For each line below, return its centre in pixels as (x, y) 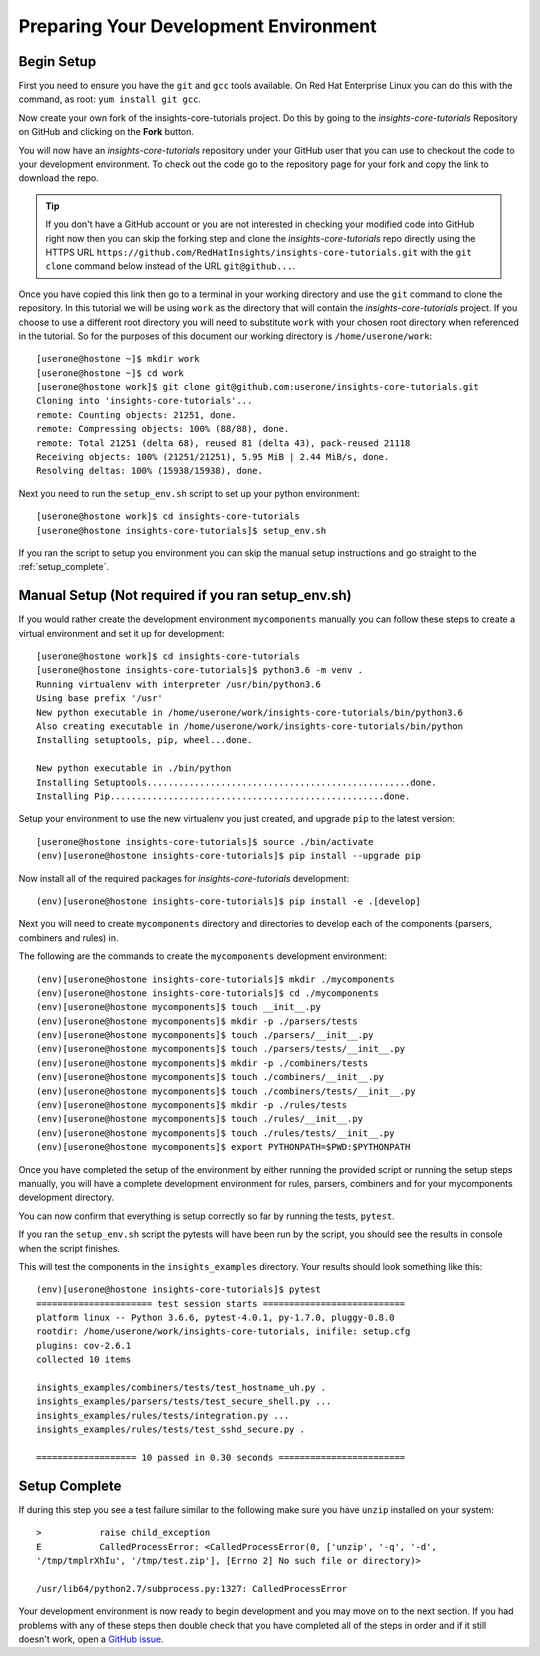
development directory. (66, 1197)
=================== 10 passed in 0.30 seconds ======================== (221, 1457)
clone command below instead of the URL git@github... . (170, 266)
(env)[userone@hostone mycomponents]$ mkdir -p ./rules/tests (192, 1105)
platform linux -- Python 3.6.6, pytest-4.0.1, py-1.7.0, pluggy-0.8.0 (215, 1318)
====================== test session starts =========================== (221, 1303)
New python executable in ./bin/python (134, 768)
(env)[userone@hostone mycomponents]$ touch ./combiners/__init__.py (210, 1077)
